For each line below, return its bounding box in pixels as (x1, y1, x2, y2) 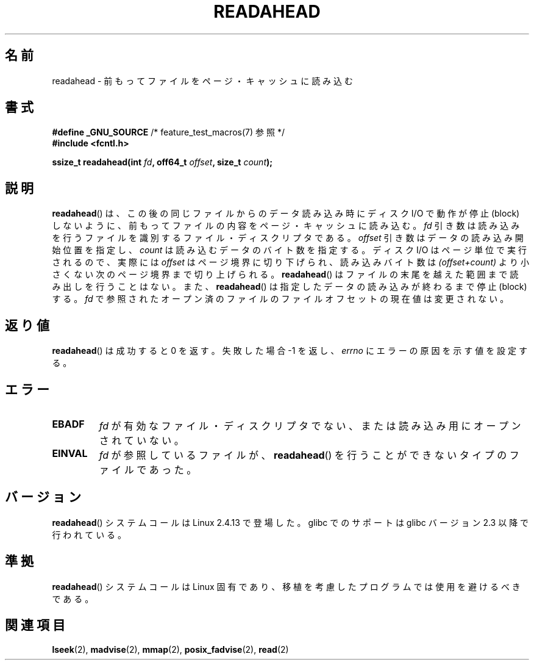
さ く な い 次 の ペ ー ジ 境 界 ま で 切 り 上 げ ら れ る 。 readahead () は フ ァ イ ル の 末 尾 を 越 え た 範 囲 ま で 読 (52, 269, 519, 280)
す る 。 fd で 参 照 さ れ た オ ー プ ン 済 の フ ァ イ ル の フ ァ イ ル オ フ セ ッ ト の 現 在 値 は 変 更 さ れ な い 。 (52, 293, 509, 304)
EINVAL (52, 447, 88, 459)
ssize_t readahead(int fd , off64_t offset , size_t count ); (52, 157, 273, 168)
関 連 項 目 (5, 617, 65, 633)
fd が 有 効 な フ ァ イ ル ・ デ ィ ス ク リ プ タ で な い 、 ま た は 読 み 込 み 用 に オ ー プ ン (99, 419, 521, 432)
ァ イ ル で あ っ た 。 (99, 463, 197, 476)
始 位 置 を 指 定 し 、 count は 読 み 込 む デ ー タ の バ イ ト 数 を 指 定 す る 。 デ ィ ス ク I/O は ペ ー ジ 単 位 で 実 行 (52, 245, 527, 256)
